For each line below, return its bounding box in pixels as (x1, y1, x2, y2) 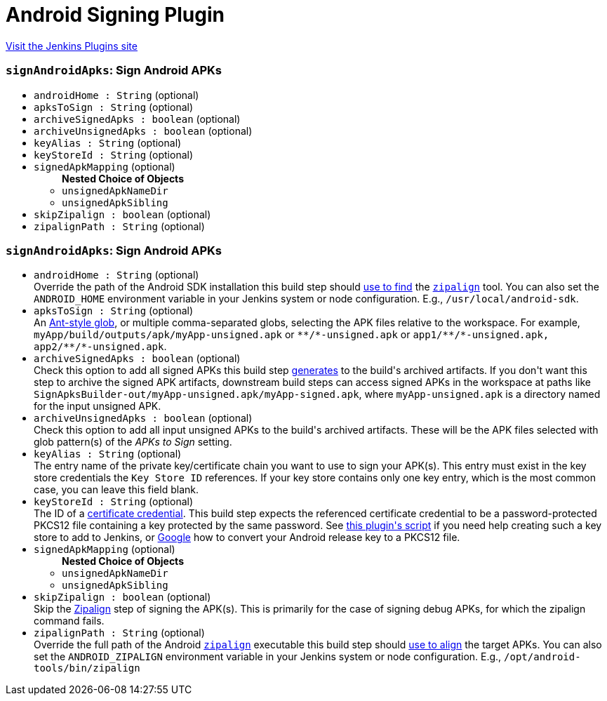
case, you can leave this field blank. (34, 483, 199, 496)
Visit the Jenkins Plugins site (6, 39, 138, 52)
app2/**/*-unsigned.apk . (34, 340, 167, 353)
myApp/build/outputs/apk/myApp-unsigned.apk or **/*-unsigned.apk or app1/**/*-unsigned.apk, (34, 328, 549, 341)
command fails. (34, 615, 105, 627)
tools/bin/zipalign (34, 662, 140, 674)
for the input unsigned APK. (34, 400, 161, 413)
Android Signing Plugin (6, 3, 225, 27)
